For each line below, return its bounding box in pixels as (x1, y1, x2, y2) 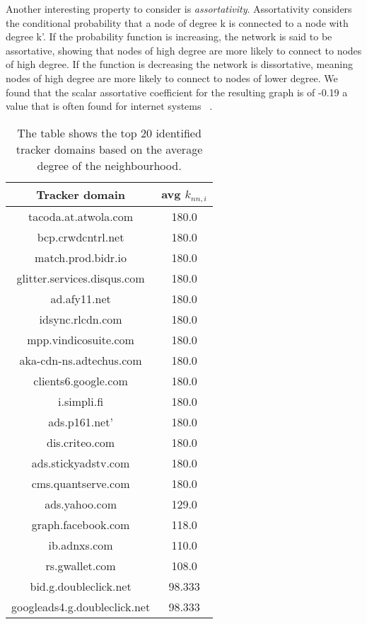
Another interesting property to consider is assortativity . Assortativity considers (6, 1, 352, 16)
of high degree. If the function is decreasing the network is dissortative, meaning (6, 57, 353, 72)
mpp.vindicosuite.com (27, 331, 134, 348)
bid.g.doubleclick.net (30, 577, 132, 594)
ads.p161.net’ (48, 413, 113, 430)
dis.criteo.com (46, 433, 115, 450)
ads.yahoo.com (45, 495, 117, 512)
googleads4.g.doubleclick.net (11, 598, 151, 615)
